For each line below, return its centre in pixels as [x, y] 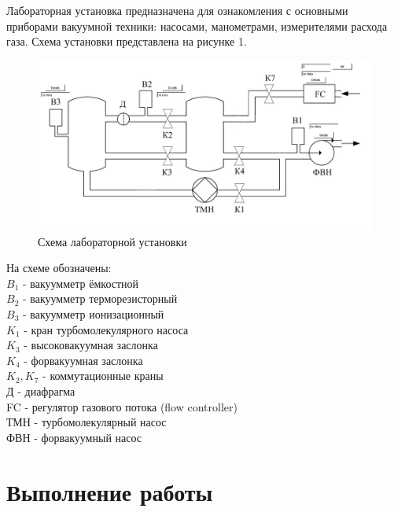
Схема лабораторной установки [112, 241]
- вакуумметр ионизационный [93, 313]
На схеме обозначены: [59, 268]
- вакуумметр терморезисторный [100, 298]
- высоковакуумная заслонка [91, 345]
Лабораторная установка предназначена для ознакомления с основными [177, 10]
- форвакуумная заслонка [83, 360]
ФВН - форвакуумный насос [74, 437]
